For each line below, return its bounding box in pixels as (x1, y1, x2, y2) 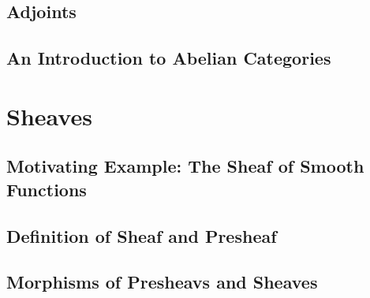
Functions (6, 177, 87, 201)
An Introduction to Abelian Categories (6, 46, 331, 70)
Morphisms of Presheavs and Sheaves (6, 270, 318, 294)
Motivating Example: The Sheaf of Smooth (6, 154, 364, 178)
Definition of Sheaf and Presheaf (6, 223, 277, 248)
